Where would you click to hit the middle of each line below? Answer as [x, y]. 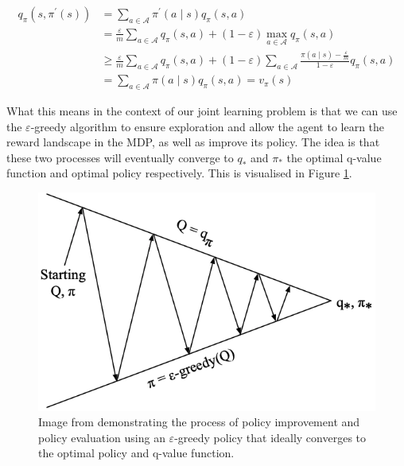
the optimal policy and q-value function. [136, 453]
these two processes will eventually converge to [120, 157]
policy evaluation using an [102, 437]
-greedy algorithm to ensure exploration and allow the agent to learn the [208, 126]
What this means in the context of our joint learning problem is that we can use [202, 111]
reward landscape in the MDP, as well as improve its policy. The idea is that [193, 142]
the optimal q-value [334, 157]
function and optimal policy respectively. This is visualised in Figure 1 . [179, 173]
